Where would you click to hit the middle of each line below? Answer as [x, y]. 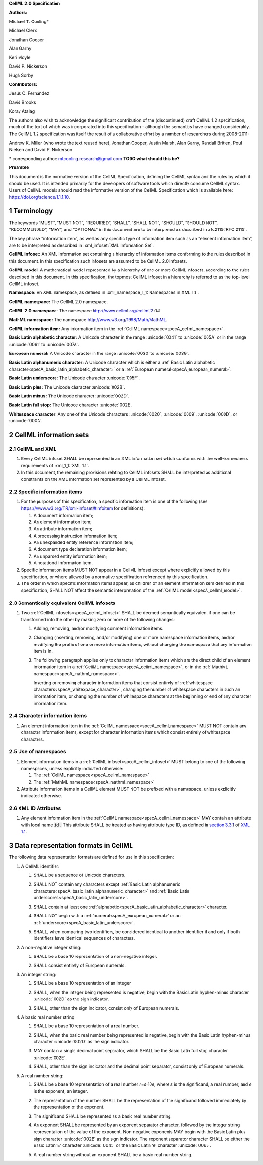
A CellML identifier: [40, 866]
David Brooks [22, 102]
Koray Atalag [22, 111]
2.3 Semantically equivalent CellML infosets [62, 603]
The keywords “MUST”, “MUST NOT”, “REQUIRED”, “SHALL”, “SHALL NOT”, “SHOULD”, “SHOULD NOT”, [113, 223]
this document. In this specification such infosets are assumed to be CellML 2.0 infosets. [98, 261]
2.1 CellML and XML [33, 449]
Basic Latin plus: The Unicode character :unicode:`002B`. [67, 387]
